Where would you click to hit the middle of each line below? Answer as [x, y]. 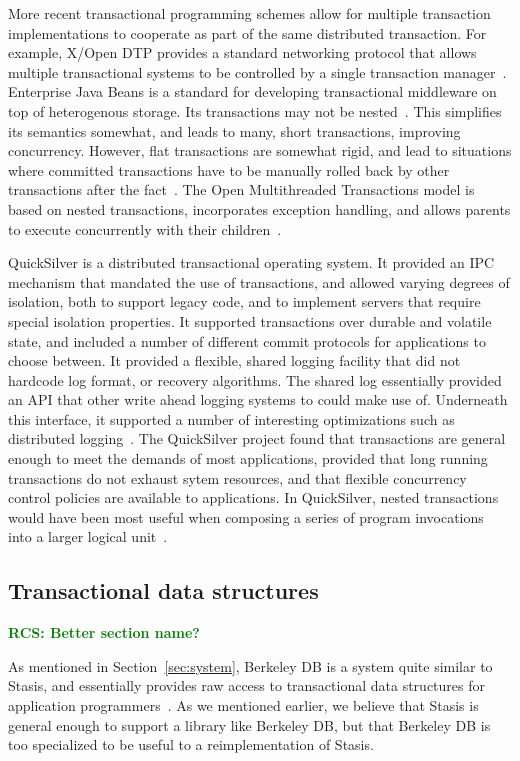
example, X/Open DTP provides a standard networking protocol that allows [242, 52]
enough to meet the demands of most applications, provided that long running [248, 458]
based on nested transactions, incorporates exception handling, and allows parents [259, 208]
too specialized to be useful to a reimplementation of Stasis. [191, 744]
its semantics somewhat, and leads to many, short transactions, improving [234, 130]
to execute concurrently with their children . [145, 228]
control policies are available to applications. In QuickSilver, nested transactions [253, 497]
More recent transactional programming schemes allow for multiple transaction [249, 13]
